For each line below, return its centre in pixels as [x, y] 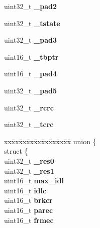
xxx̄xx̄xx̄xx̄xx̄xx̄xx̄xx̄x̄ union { [50, 141]
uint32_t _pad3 [31, 40]
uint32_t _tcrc [29, 124]
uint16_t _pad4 [31, 74]
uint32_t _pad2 [31, 6]
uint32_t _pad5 [31, 90]
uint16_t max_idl [34, 181]
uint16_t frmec [29, 220]
